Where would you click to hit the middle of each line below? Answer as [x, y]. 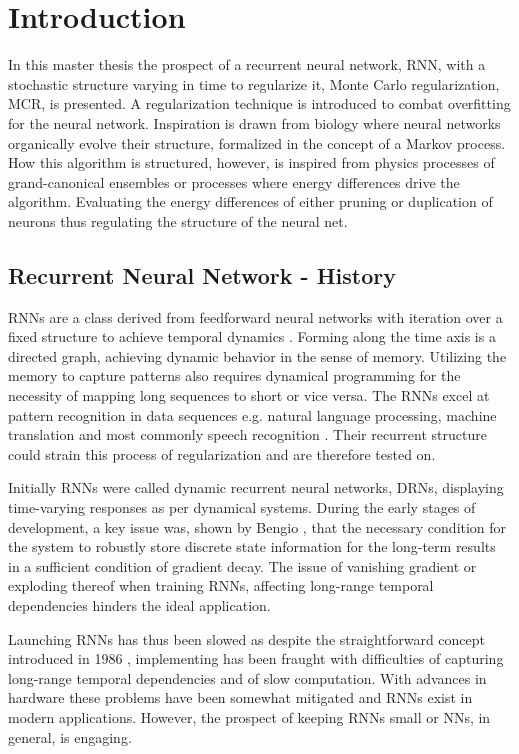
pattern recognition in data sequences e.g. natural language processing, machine [252, 414]
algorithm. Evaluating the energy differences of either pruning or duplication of [250, 201]
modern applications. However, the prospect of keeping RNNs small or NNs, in [249, 716]
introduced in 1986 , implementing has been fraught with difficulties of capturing [256, 658]
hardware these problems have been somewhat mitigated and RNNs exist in [240, 697]
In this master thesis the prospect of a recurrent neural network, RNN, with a [247, 64]
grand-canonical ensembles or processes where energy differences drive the [234, 181]
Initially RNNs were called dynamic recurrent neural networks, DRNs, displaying [256, 487]
